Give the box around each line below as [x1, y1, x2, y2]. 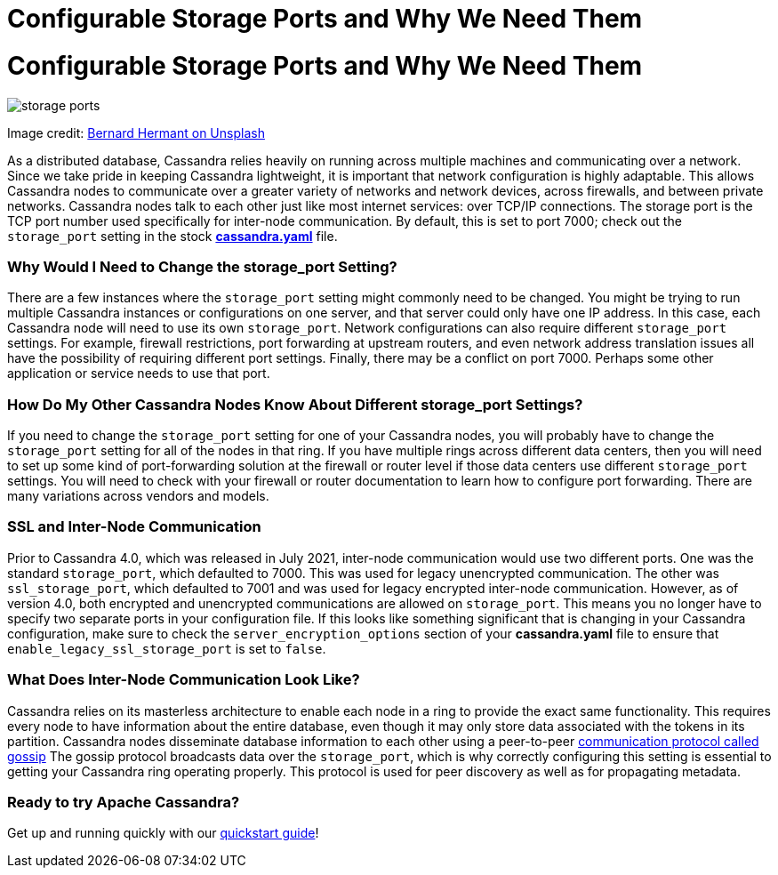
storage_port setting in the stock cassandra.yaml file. [7, 228, 338, 244]
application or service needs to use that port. [7, 365, 270, 381]
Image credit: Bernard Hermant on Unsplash [7, 124, 265, 140]
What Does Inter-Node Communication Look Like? [7, 670, 360, 689]
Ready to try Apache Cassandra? [7, 792, 240, 811]
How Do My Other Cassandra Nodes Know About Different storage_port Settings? [7, 395, 583, 413]
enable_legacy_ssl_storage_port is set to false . [7, 640, 326, 656]
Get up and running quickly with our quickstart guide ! [7, 825, 319, 841]
